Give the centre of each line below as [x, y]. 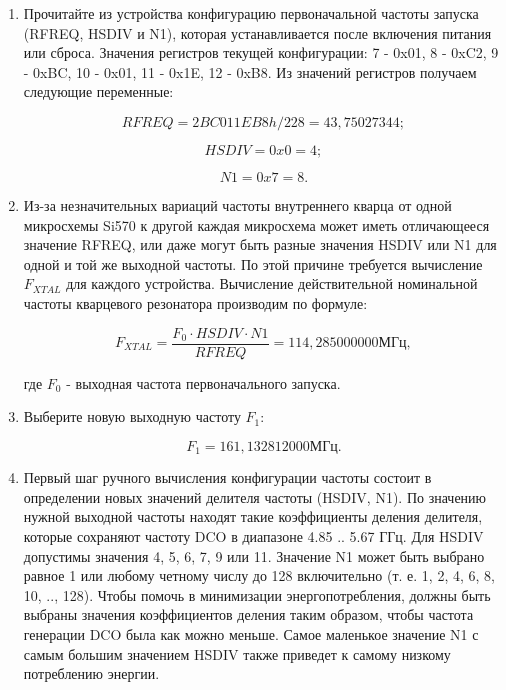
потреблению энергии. [91, 673]
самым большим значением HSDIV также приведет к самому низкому [237, 653]
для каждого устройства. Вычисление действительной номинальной [272, 283]
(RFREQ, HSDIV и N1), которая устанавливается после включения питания [257, 32]
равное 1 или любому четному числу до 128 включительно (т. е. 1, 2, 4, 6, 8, [259, 575]
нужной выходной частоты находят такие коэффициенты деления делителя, [253, 516]
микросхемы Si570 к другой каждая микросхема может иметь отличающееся [256, 224]
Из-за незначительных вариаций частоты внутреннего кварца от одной [237, 204]
